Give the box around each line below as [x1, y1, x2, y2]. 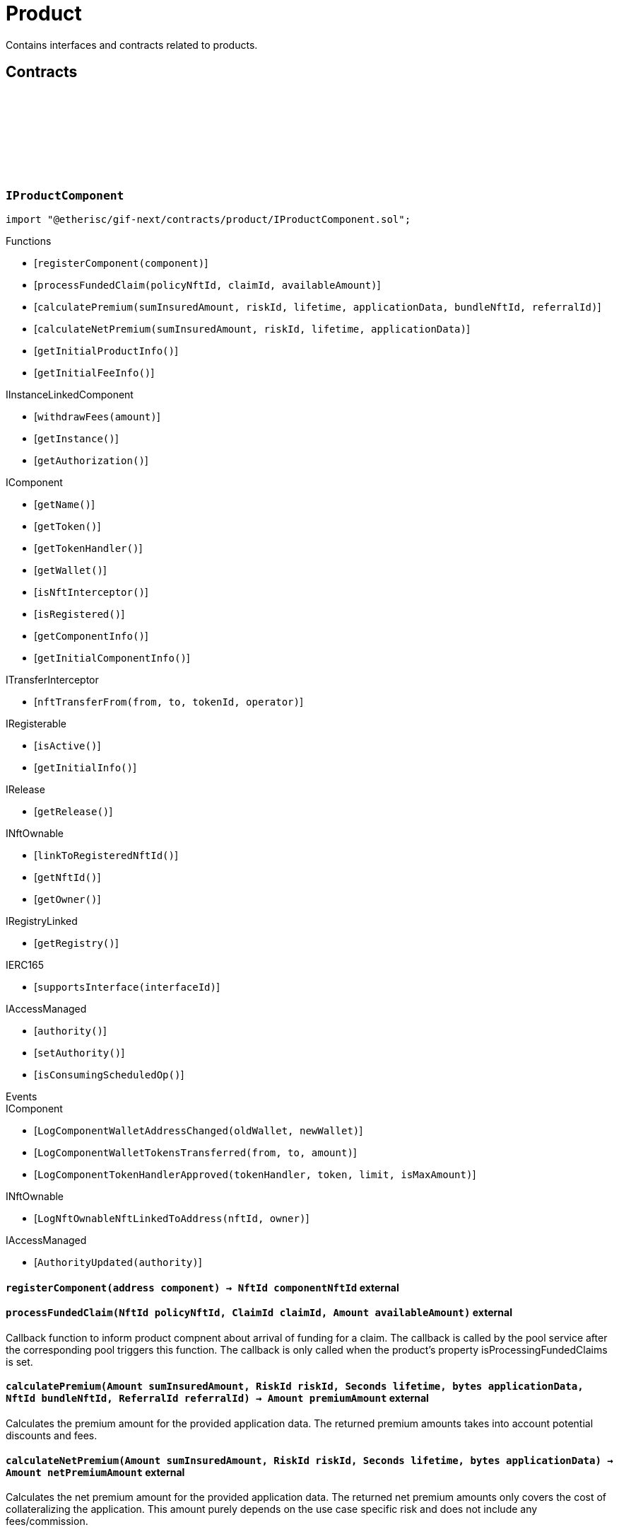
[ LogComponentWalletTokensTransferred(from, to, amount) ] [34, 1146, 357, 1158]
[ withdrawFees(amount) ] [34, 410, 160, 422]
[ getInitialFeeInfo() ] [34, 366, 155, 379]
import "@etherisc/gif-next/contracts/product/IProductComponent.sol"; [6, 213, 411, 225]
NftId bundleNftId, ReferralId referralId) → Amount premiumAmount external [6, 1392, 429, 1405]
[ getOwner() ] [34, 892, 101, 905]
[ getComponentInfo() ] [34, 629, 148, 642]
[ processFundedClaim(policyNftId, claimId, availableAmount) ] [34, 278, 381, 291]
